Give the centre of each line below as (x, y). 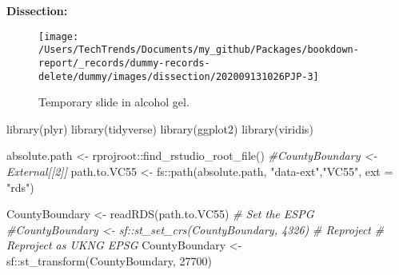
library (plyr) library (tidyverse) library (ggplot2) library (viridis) (160, 128)
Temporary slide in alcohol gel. (114, 102)
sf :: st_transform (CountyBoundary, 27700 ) (109, 260)
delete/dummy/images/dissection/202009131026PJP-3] (179, 76)
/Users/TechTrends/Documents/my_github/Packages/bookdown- (199, 50)
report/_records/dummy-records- (124, 63)
